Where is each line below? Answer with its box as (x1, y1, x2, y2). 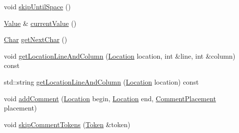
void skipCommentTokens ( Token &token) (4, 119, 130, 129)
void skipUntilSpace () (4, 1, 71, 11)
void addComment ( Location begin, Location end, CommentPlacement (4, 93, 216, 103)
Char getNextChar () (4, 34, 67, 44)
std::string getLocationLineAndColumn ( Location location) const (4, 76, 199, 87)
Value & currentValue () (4, 18, 77, 28)
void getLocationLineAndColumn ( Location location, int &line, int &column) (4, 50, 236, 61)
